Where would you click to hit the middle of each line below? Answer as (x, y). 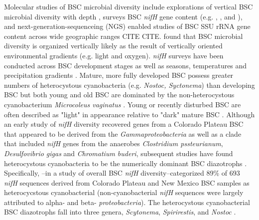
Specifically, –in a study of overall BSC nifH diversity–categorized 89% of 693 (122, 173)
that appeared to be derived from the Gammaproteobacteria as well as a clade (123, 133)
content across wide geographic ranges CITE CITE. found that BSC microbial (124, 36)
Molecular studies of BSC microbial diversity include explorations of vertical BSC (129, 6)
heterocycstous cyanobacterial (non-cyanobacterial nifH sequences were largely (124, 192)
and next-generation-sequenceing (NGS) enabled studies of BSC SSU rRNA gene (127, 26)
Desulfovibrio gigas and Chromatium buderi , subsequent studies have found (119, 153)
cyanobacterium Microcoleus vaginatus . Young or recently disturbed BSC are (123, 104)
